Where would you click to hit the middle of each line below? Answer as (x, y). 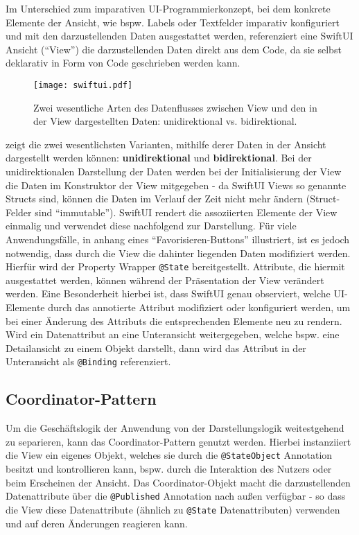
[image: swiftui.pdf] (83, 85)
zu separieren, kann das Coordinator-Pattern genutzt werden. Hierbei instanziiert (178, 441)
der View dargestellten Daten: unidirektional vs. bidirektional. (165, 121)
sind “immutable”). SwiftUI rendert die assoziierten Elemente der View (186, 212)
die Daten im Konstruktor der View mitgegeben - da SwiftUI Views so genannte (176, 185)
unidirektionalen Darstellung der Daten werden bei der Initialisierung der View (174, 171)
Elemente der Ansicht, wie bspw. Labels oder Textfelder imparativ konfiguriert (173, 22)
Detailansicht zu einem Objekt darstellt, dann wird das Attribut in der (156, 348)
